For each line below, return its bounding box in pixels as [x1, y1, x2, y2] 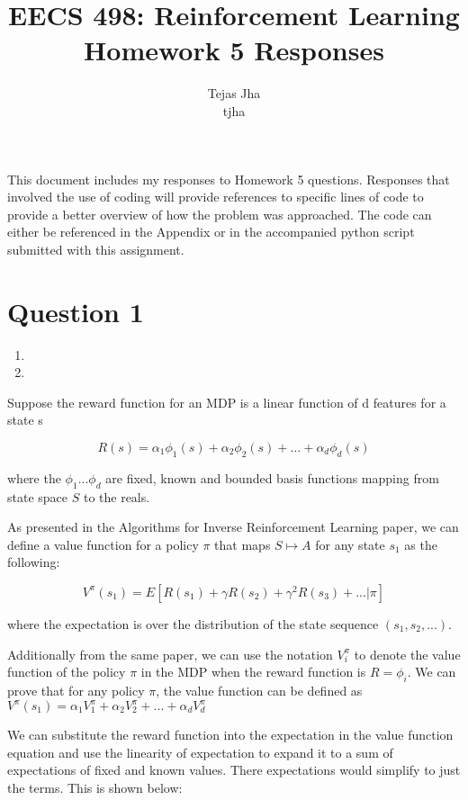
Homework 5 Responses [84, 31, 384, 68]
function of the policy [7, 662, 126, 681]
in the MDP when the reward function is [140, 662, 366, 681]
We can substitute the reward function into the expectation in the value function [7, 725, 454, 744]
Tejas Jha [207, 84, 261, 103]
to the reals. [83, 487, 150, 506]
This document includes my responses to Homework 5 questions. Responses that [7, 169, 450, 188]
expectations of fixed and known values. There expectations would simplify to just [7, 760, 461, 779]
